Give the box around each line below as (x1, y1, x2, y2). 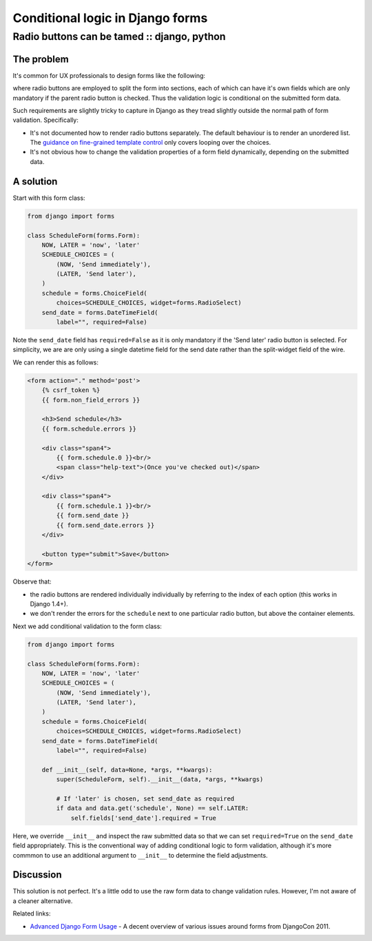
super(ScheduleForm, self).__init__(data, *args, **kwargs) (56, 776, 264, 783)
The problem (12, 53, 69, 65)
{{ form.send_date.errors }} (56, 521, 155, 529)
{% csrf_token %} (41, 386, 101, 394)
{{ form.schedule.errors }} (41, 424, 137, 433)
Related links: (12, 909, 51, 918)
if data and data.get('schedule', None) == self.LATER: (56, 805, 249, 812)
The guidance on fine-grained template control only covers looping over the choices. (30, 138, 271, 147)
